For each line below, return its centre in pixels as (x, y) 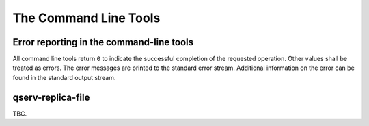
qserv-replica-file (51, 97)
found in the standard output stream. (64, 77)
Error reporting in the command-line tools (103, 42)
